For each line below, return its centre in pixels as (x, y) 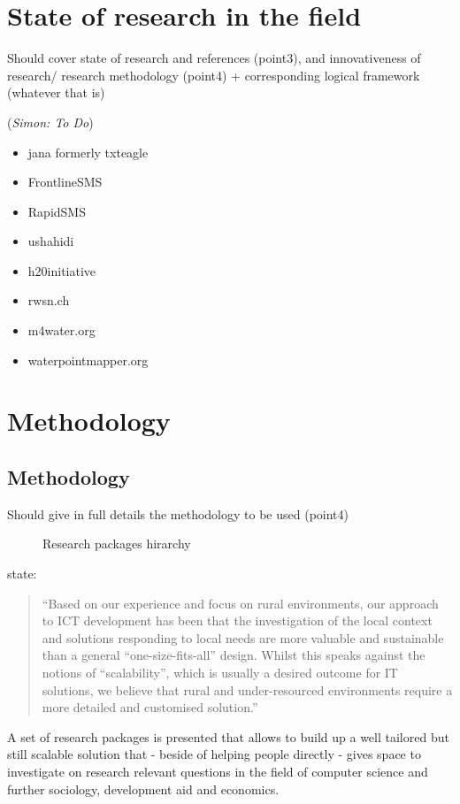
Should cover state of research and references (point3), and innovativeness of (214, 58)
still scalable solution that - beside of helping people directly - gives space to (214, 754)
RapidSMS (57, 211)
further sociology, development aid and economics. (143, 789)
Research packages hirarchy (117, 544)
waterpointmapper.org (88, 360)
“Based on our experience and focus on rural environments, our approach (240, 603)
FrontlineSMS (65, 182)
